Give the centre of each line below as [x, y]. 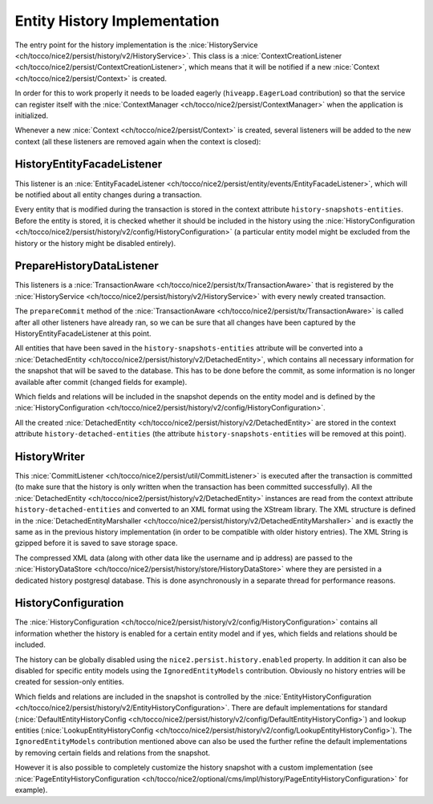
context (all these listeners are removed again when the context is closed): [138, 141]
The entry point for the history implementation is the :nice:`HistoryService [136, 45]
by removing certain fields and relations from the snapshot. [113, 753]
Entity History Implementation [117, 21]
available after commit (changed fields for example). [101, 382]
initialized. [31, 115]
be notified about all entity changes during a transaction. [108, 194]
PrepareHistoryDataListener [87, 266]
